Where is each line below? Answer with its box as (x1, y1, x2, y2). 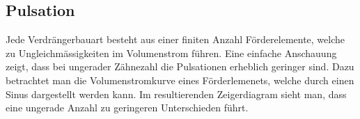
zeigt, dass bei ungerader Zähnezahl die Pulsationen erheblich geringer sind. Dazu (6, 59, 354, 74)
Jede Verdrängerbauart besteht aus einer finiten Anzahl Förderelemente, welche (6, 32, 345, 47)
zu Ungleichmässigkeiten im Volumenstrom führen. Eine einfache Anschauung (6, 45, 337, 60)
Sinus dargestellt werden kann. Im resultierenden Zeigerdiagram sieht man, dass (6, 86, 347, 101)
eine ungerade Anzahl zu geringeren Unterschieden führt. (6, 100, 249, 115)
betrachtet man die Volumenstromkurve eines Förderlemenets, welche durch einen (6, 72, 354, 87)
